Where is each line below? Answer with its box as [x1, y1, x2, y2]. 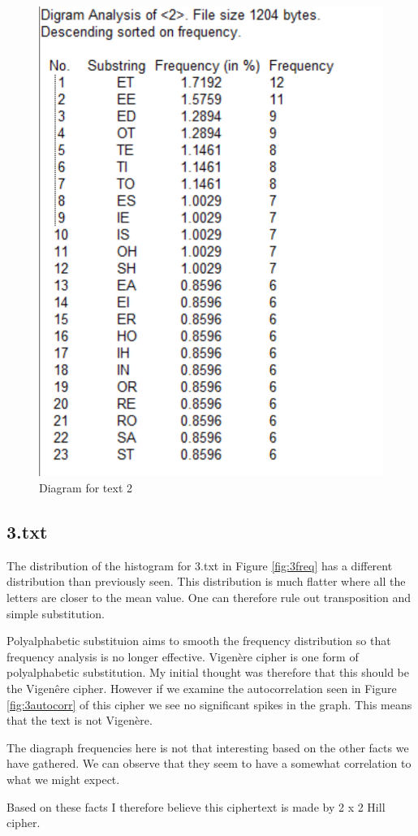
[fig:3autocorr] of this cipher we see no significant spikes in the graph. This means [6, 695, 412, 713]
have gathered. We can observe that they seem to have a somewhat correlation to [6, 755, 412, 772]
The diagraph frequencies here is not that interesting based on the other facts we [6, 739, 409, 756]
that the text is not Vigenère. [6, 712, 153, 729]
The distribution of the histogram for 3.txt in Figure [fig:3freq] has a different [6, 557, 393, 574]
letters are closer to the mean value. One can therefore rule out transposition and [6, 588, 411, 605]
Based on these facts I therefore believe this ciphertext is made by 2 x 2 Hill [6, 798, 386, 815]
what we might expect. [6, 770, 120, 787]
